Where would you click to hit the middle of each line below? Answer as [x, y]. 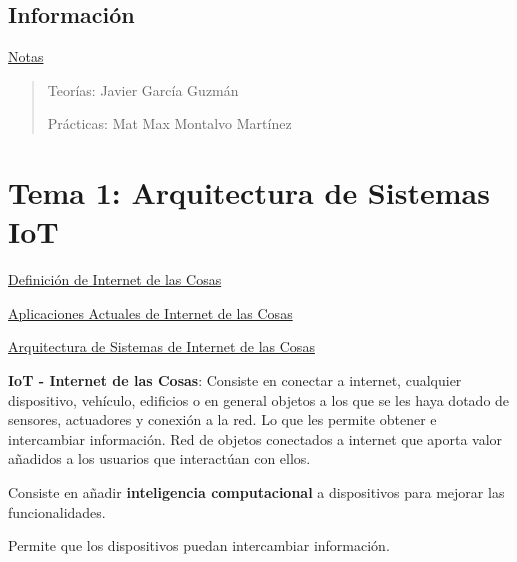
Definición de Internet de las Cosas [115, 279]
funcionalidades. [57, 511]
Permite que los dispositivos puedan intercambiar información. [199, 545]
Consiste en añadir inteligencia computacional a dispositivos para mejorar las [256, 492]
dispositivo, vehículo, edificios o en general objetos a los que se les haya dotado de [259, 399]
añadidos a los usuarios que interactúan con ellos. [159, 458]
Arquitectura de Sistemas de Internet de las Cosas [161, 346]
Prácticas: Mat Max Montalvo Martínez [169, 123]
